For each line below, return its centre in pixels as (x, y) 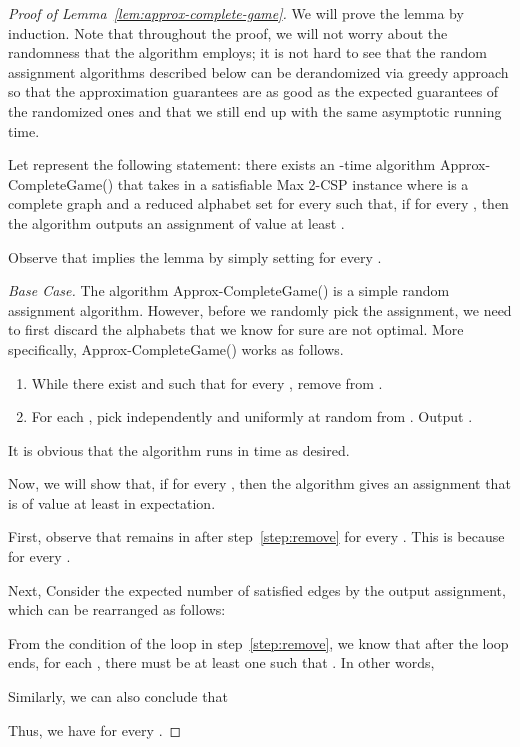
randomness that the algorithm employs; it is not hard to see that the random (247, 52)
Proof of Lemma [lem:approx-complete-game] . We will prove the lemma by (236, 13)
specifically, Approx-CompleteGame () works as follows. (176, 348)
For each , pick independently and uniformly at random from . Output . (252, 416)
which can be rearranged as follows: (117, 609)
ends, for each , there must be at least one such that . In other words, (221, 662)
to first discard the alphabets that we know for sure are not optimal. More (236, 329)
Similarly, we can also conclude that (118, 696)
